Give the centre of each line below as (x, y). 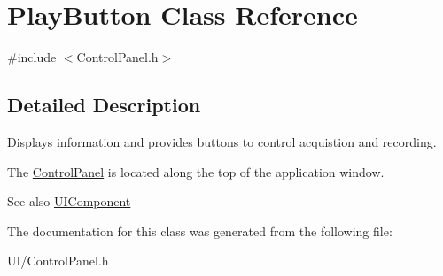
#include (32, 57)
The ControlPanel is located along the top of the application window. (196, 171)
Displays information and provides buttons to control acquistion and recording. (222, 141)
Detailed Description (104, 105)
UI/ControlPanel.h (58, 261)
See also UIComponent (69, 201)
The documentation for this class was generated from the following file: (200, 230)
